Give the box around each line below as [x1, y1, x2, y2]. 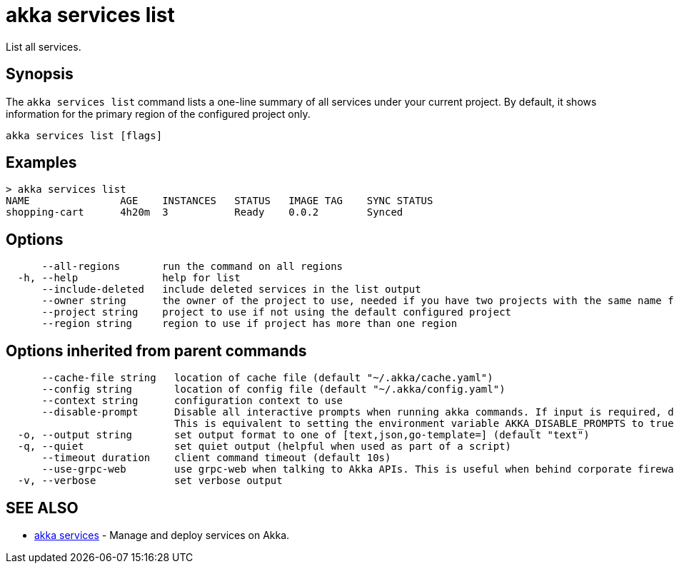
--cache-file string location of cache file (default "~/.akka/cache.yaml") [41, 372, 493, 384]
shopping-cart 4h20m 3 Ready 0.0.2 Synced [6, 206, 403, 218]
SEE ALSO [6, 498, 79, 517]
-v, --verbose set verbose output [17, 475, 283, 487]
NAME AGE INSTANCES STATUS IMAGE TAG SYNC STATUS [6, 195, 433, 207]
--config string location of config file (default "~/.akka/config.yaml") [41, 383, 505, 396]
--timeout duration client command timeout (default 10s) [41, 452, 391, 464]
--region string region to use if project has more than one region [41, 318, 458, 330]
